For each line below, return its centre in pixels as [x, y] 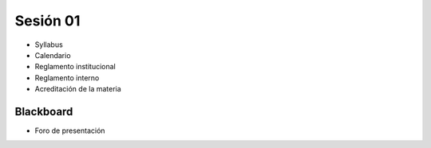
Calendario [53, 55]
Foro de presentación [70, 130]
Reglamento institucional [75, 67]
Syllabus [49, 45]
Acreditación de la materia [78, 89]
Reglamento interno [67, 78]
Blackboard [44, 111]
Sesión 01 [47, 21]
